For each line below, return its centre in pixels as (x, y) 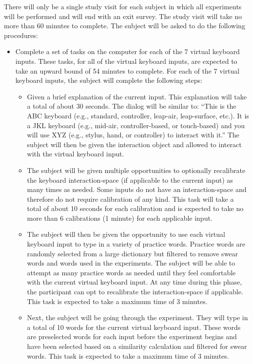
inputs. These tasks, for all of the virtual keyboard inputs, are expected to (126, 61)
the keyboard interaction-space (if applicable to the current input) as (130, 180)
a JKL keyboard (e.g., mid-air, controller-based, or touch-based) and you (136, 125)
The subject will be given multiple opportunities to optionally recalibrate (136, 170)
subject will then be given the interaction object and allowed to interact (134, 144)
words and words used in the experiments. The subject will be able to (131, 263)
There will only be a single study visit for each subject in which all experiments (123, 6)
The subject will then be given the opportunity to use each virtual (126, 234)
